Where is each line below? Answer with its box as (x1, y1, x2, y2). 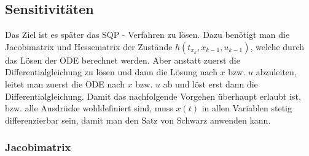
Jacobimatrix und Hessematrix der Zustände (5, 40, 173, 53)
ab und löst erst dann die (163, 77, 258, 90)
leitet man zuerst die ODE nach (5, 77, 125, 90)
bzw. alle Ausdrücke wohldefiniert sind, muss (5, 102, 173, 114)
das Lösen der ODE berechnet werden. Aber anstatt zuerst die (5, 53, 240, 66)
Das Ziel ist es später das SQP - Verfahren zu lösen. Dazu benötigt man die (5, 28, 290, 41)
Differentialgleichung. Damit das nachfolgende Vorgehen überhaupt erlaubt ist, (5, 89, 301, 102)
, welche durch (250, 40, 304, 53)
